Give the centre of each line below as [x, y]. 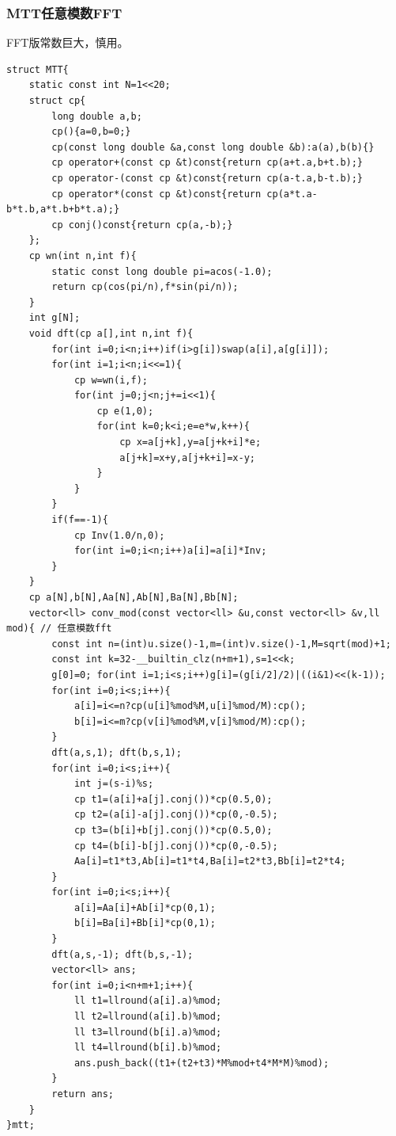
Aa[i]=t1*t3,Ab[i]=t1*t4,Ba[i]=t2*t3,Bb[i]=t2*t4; [210, 862]
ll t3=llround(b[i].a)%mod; [148, 1032]
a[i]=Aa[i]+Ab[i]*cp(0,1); [145, 907]
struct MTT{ [38, 69]
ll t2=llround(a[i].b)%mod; [148, 1017]
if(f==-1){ [80, 520]
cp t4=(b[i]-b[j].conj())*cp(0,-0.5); [176, 846]
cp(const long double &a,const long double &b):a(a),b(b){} [213, 147]
